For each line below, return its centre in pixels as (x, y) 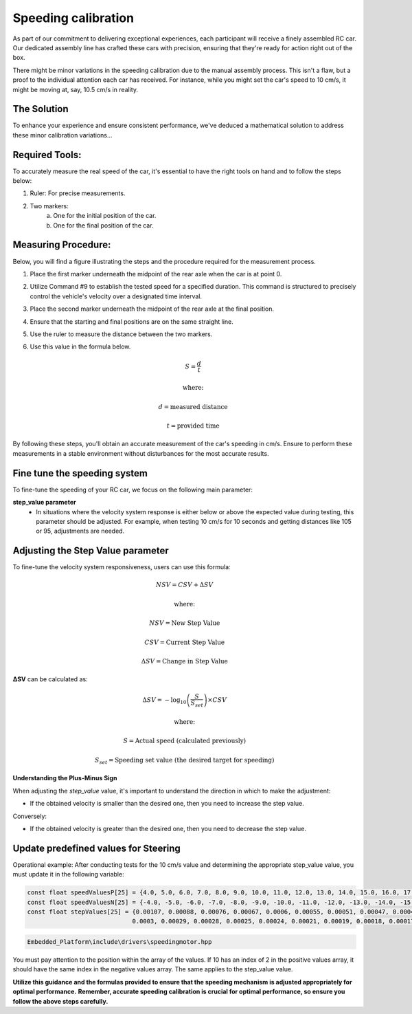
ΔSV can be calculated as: (50, 679)
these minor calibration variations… (62, 135)
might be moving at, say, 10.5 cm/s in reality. (76, 89)
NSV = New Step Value (184, 623)
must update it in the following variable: (68, 874)
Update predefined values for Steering (97, 848)
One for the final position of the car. (103, 225)
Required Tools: (47, 155)
